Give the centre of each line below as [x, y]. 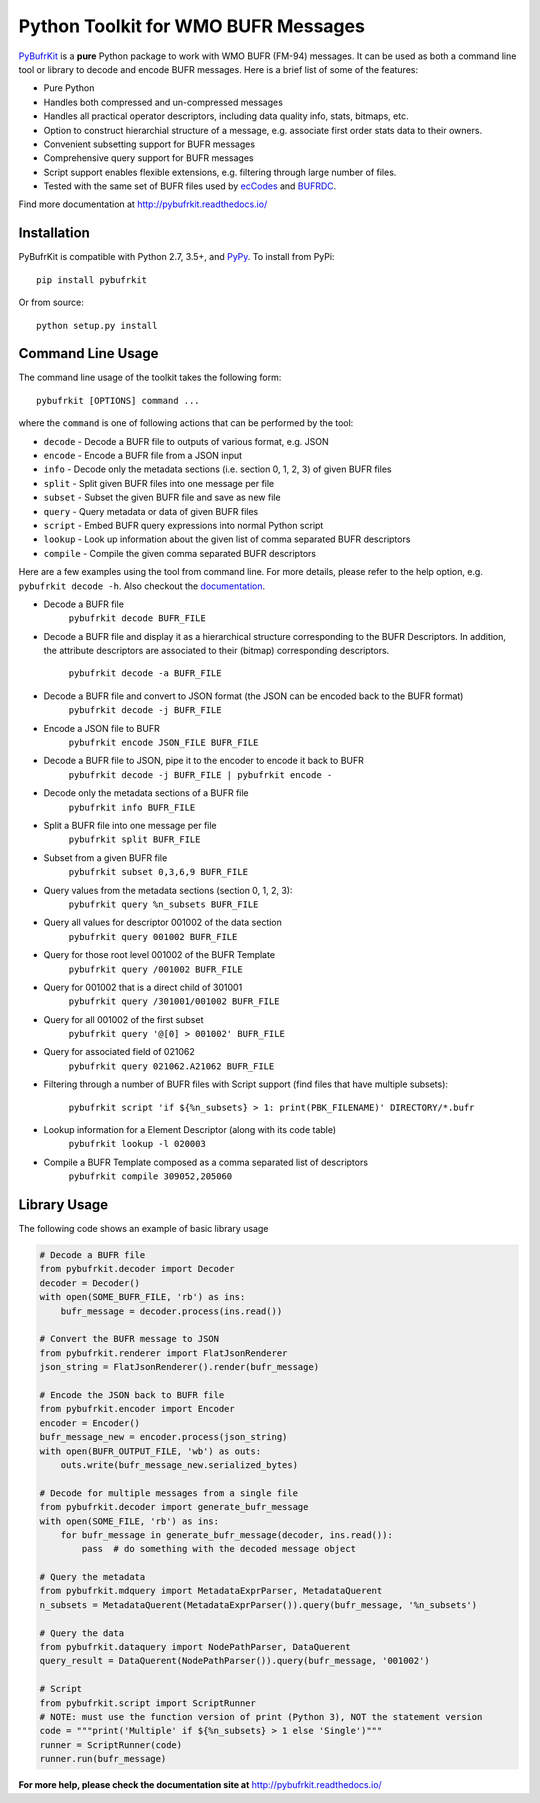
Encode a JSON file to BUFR [101, 728]
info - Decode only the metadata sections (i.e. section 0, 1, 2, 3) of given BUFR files [217, 469]
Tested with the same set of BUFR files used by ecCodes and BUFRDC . [190, 186]
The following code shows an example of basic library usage [143, 1229]
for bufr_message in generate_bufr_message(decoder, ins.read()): [227, 1534]
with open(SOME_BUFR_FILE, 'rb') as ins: [142, 1297]
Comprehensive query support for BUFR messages [148, 158]
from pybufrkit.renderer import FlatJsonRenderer [163, 1353]
